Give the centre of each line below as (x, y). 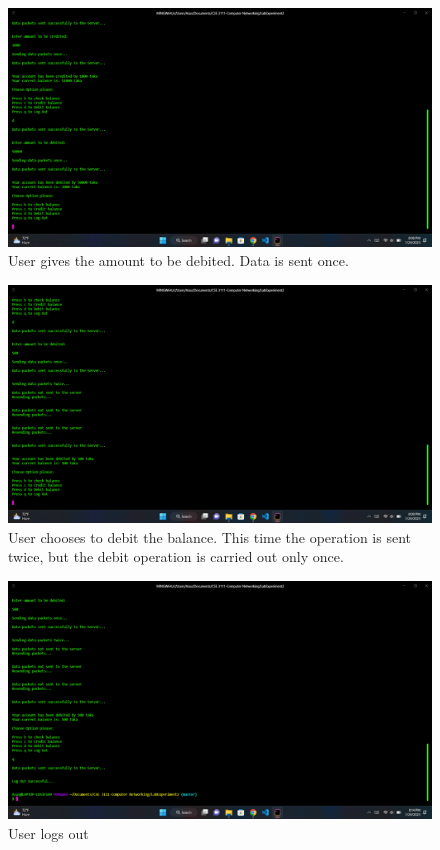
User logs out (48, 833)
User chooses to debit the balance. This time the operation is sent (209, 536)
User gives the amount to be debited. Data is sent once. (178, 260)
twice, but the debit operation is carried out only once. (176, 556)
